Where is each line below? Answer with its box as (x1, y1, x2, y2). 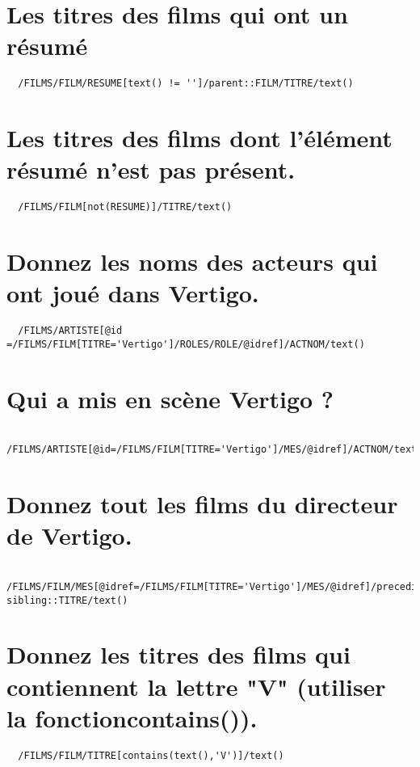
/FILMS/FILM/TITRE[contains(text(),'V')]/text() (18, 749, 284, 761)
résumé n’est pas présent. (6, 153, 296, 186)
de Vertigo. (6, 519, 132, 552)
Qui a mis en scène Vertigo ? (6, 381, 334, 415)
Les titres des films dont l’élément (6, 121, 393, 154)
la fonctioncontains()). (6, 701, 258, 734)
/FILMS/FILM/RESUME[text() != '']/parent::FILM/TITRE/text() (18, 78, 354, 90)
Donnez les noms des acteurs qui (6, 245, 378, 278)
